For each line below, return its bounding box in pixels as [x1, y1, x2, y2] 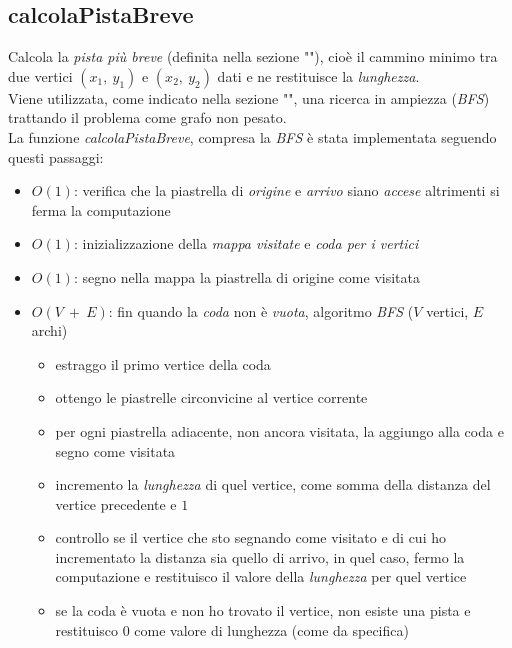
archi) [31, 320, 68, 341]
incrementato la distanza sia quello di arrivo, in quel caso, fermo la [55, 546, 465, 567]
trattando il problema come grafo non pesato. [8, 107, 287, 128]
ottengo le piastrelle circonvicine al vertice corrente [55, 387, 368, 408]
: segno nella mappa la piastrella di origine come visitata [73, 266, 420, 287]
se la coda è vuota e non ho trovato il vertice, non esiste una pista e [55, 600, 471, 621]
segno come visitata [55, 440, 176, 461]
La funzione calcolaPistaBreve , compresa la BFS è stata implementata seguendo [8, 126, 497, 147]
